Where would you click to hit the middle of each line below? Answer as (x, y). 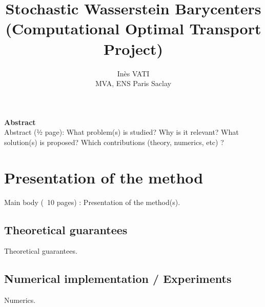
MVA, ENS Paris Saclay (133, 83)
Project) (133, 48)
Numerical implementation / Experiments (118, 279)
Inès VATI (133, 73)
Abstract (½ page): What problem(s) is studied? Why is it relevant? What (121, 132)
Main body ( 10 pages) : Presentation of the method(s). (92, 202)
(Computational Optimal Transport (133, 28)
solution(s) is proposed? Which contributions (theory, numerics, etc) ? (114, 142)
